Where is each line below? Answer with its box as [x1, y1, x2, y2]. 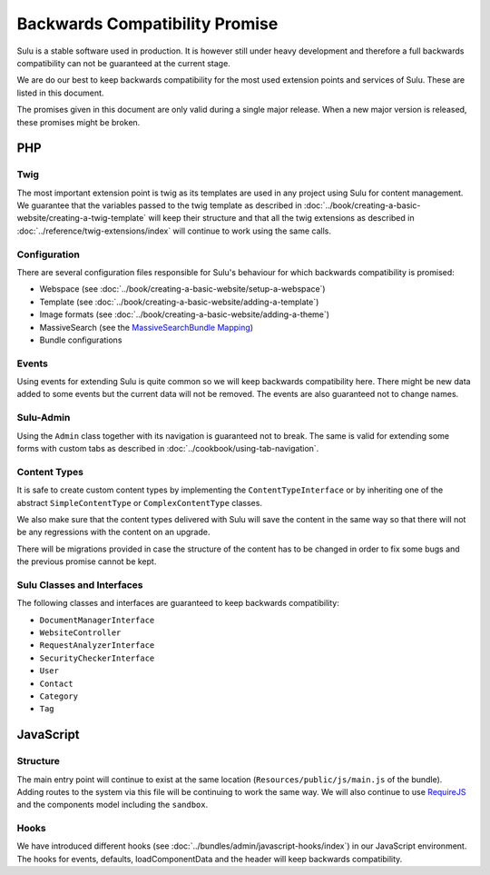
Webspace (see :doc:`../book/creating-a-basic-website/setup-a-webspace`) [39, 283, 326, 294]
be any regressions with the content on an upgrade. [16, 527, 211, 538]
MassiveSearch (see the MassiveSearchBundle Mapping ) [39, 322, 254, 333]
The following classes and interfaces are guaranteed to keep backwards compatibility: [16, 598, 339, 609]
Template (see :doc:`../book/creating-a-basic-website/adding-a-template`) [39, 296, 319, 307]
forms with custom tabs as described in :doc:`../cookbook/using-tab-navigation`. [16, 442, 319, 453]
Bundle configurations [39, 334, 122, 345]
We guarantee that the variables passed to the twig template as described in [16, 200, 303, 211]
